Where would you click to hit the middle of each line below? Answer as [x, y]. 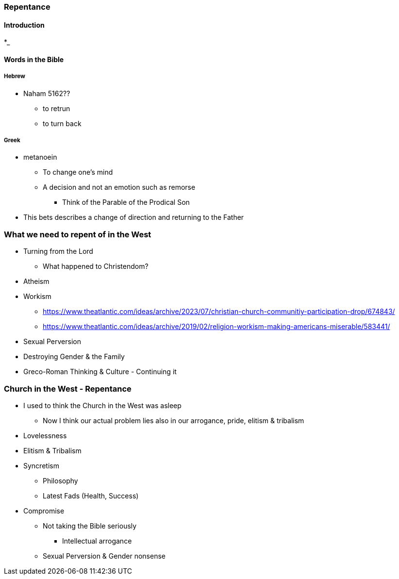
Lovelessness [45, 435]
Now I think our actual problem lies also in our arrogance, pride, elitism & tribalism [174, 420]
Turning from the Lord [58, 251]
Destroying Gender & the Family [74, 357]
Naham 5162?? [47, 93]
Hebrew [15, 76]
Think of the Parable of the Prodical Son [126, 202]
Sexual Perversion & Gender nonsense [104, 556]
